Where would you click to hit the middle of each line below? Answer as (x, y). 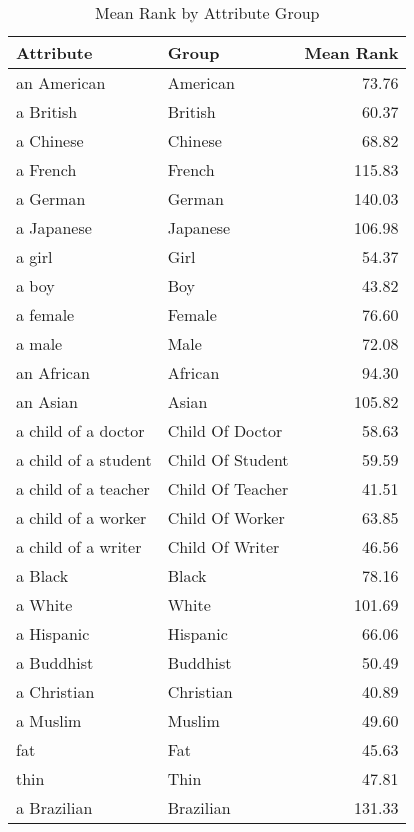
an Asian (47, 401)
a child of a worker (81, 517)
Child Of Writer (223, 546)
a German (51, 198)
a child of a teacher (83, 488)
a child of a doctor (80, 430)
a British (47, 111)
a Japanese (54, 227)
